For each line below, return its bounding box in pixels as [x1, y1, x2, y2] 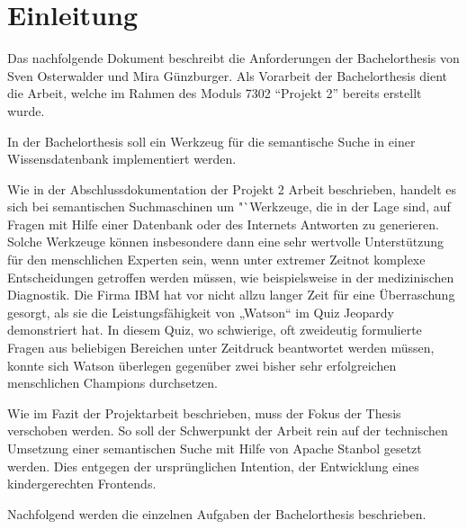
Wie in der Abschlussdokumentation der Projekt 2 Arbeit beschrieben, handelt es [7, 179, 456, 198]
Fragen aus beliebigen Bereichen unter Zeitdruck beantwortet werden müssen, [7, 338, 435, 357]
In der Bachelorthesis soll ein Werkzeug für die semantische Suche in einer [7, 131, 416, 150]
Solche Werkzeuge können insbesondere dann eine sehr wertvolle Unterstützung [7, 232, 445, 251]
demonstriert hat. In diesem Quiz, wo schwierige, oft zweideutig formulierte [7, 320, 422, 339]
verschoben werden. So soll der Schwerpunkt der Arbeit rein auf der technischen [7, 421, 448, 440]
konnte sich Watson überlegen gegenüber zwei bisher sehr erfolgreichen [7, 355, 397, 374]
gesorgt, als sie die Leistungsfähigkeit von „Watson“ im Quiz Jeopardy [7, 302, 394, 321]
